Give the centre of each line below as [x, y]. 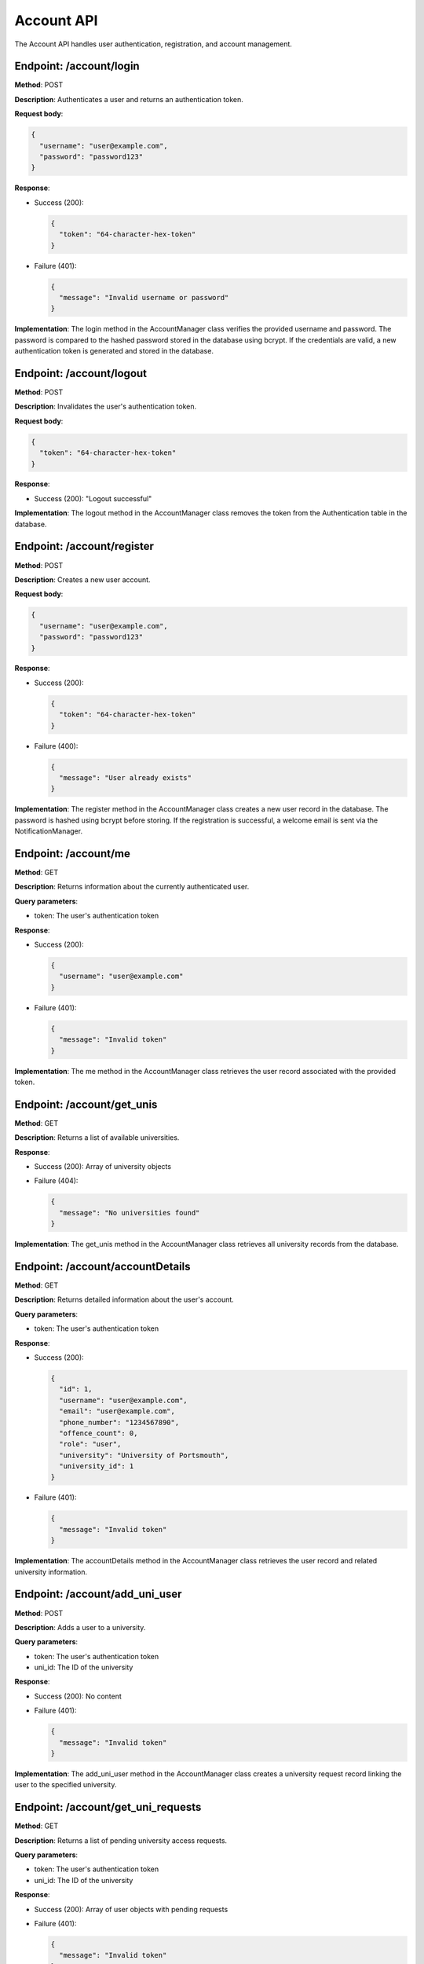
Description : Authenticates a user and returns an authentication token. [129, 99]
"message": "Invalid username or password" [144, 297]
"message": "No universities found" [130, 1213]
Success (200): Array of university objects [103, 1166]
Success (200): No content [78, 1696]
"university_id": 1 [97, 1466]
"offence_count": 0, [99, 1433]
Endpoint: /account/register [84, 546]
